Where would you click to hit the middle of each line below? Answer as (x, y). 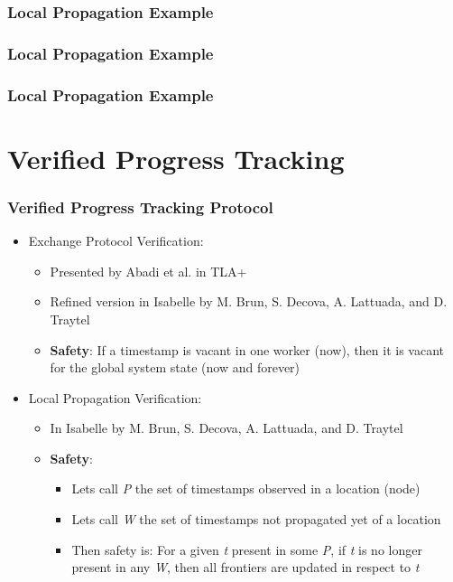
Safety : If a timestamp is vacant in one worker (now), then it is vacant (247, 349)
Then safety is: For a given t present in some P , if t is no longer (247, 549)
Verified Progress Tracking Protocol (140, 207)
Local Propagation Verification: (115, 397)
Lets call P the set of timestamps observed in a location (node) (246, 488)
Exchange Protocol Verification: (116, 241)
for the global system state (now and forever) (175, 367)
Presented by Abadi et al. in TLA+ (148, 271)
